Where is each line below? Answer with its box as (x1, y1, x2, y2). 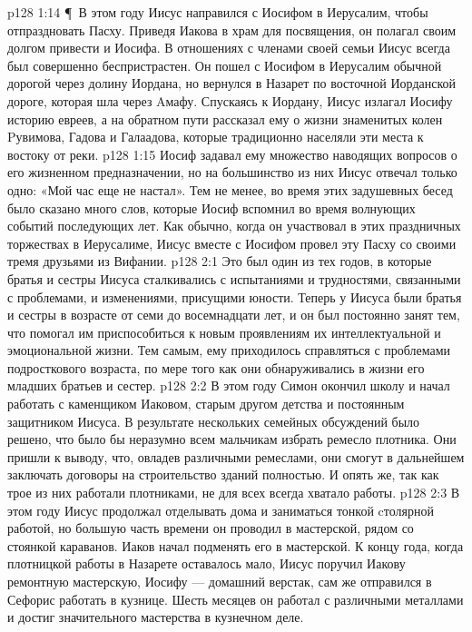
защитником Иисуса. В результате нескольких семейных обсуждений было (7, 411, 420, 430)
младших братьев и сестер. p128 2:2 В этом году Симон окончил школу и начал (7, 376, 450, 395)
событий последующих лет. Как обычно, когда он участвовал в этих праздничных (7, 216, 461, 235)
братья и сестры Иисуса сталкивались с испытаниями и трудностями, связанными (7, 269, 461, 288)
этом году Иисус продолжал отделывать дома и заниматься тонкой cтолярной (7, 500, 434, 519)
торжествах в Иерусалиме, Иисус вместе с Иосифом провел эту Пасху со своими (7, 233, 457, 252)
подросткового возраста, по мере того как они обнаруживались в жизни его (7, 358, 425, 377)
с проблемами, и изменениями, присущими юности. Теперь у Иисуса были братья (7, 287, 462, 306)
